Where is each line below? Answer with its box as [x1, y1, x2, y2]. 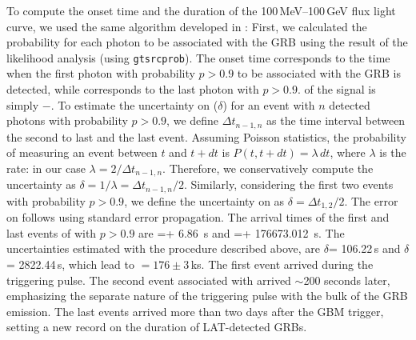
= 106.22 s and [328, 240, 401, 257]
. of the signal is [297, 81, 376, 98]
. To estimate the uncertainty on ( [50, 96, 218, 113]
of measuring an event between [6, 144, 158, 161]
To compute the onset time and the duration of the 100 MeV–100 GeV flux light [6, 2, 396, 18]
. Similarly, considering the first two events [183, 176, 394, 193]
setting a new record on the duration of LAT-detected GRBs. [6, 318, 307, 335]
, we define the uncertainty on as [124, 192, 285, 209]
